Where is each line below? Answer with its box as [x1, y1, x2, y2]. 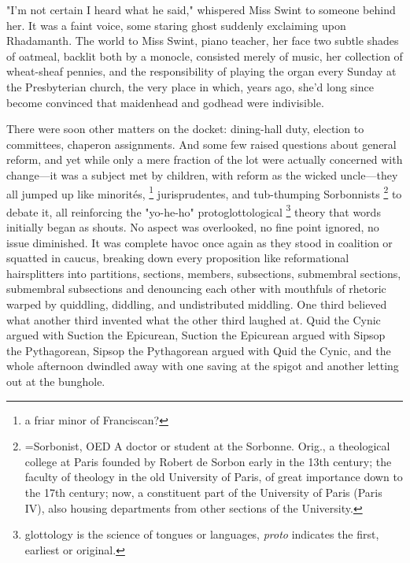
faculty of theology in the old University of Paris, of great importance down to [24, 469, 403, 485]
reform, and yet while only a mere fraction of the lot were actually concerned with [6, 151, 403, 168]
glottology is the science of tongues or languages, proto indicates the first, [24, 526, 379, 543]
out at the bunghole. [6, 372, 105, 389]
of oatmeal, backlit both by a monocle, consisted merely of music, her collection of [6, 47, 403, 64]
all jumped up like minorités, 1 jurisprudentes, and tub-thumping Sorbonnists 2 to [6, 183, 402, 202]
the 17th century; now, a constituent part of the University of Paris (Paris [24, 483, 382, 500]
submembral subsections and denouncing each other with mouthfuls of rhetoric [6, 280, 386, 297]
